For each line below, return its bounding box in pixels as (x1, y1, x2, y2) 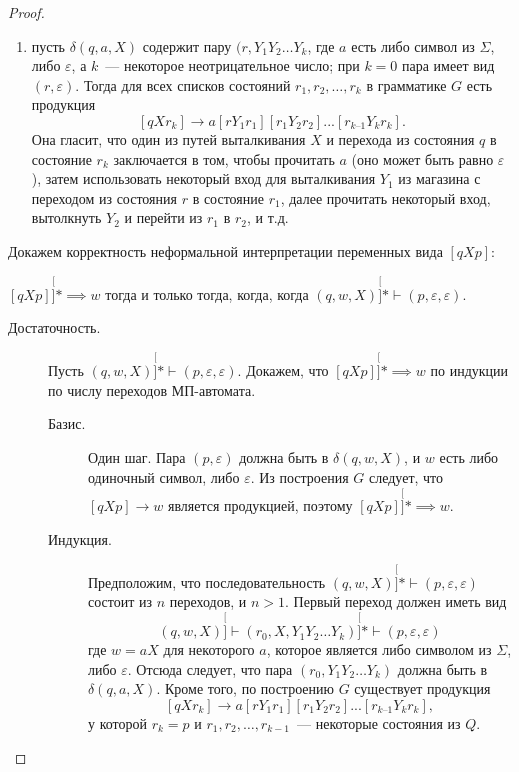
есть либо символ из (351, 35, 475, 56)
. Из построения (250, 466, 349, 487)
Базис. (48, 413, 86, 434)
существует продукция (354, 678, 491, 699)
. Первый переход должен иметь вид (285, 591, 507, 612)
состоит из (88, 591, 153, 612)
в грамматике (366, 74, 447, 95)
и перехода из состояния (326, 128, 475, 149)
